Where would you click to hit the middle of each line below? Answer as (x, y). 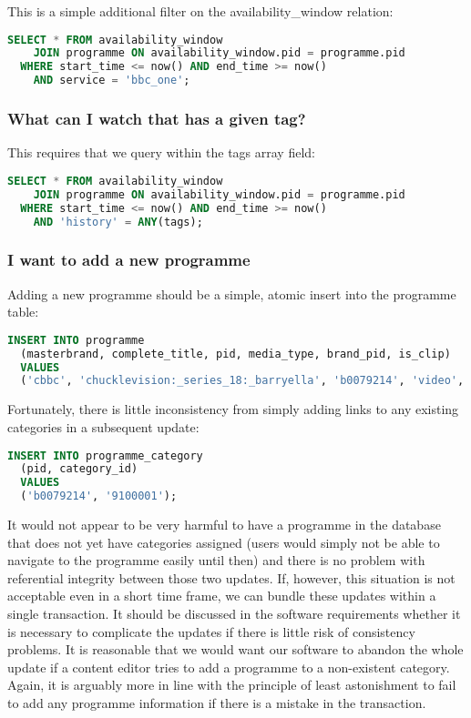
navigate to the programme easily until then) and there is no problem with (216, 560)
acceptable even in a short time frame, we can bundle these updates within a (222, 596)
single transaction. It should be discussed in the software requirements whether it (234, 613)
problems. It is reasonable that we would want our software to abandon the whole (235, 649)
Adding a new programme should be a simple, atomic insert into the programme (232, 293)
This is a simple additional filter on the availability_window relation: (200, 11)
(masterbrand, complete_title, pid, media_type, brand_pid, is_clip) (235, 354)
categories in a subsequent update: (103, 426)
